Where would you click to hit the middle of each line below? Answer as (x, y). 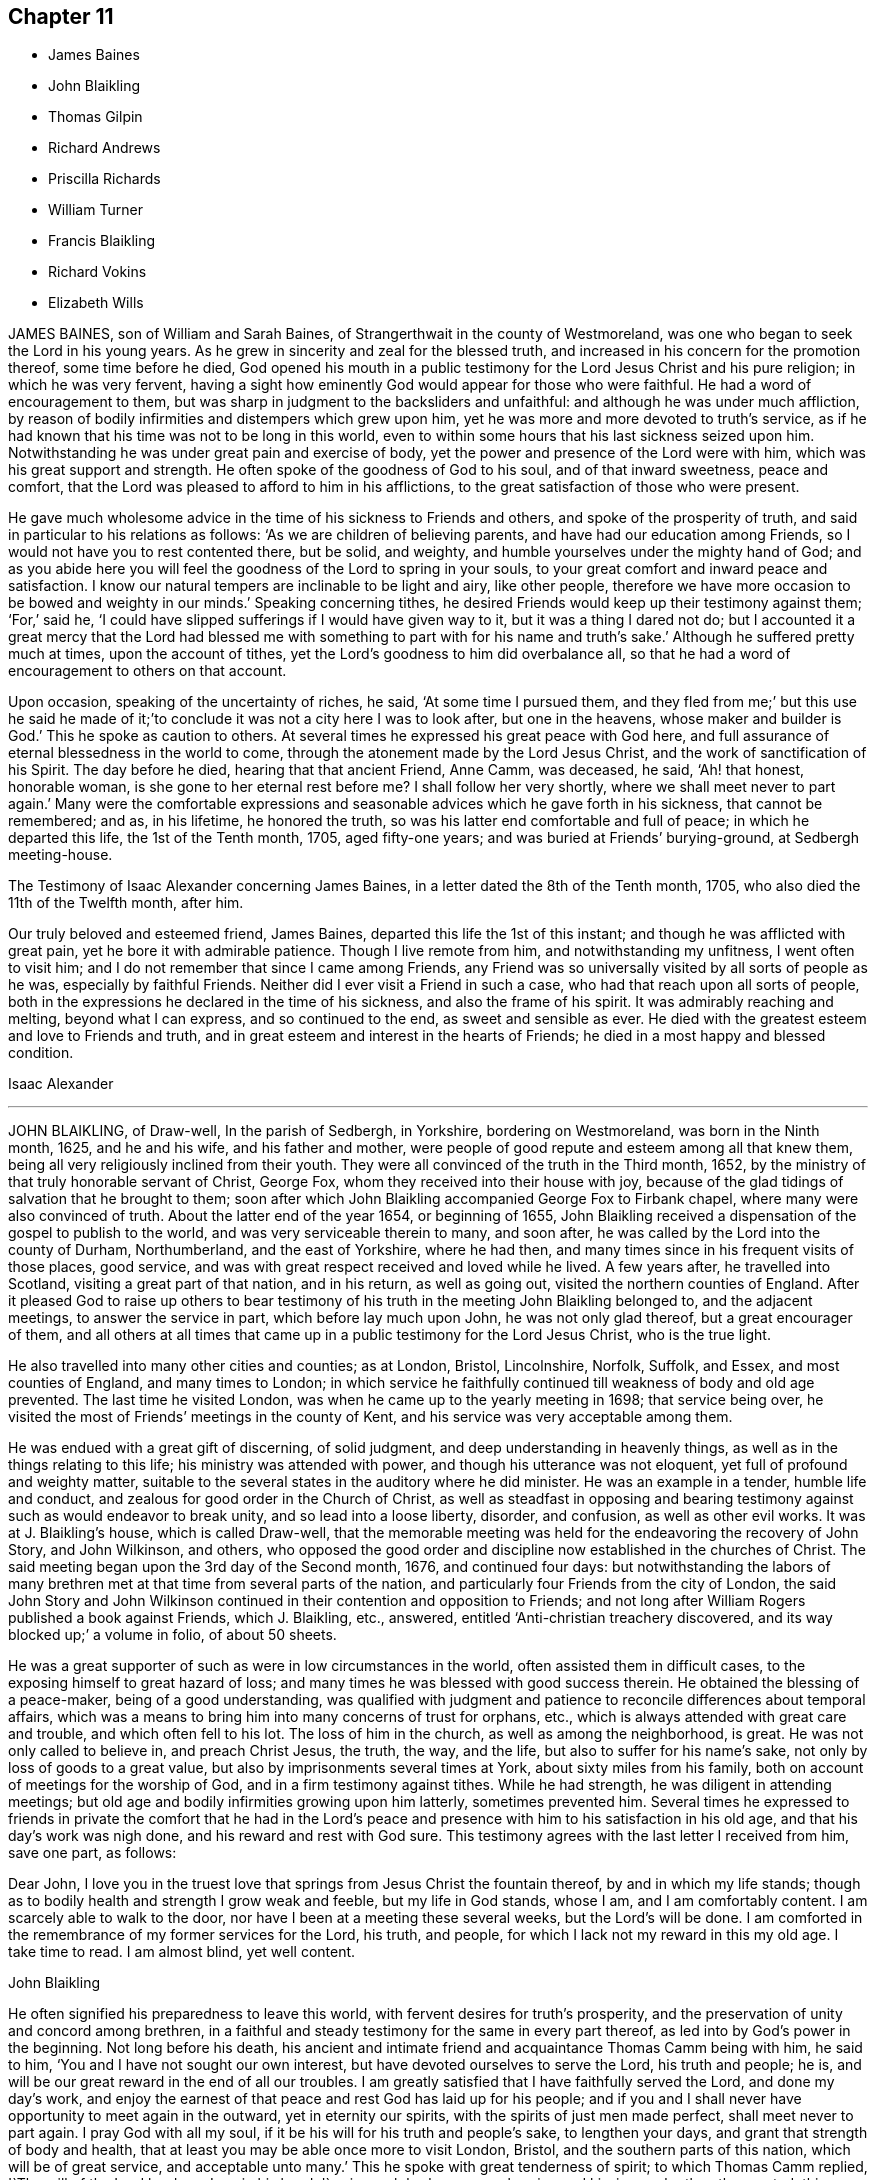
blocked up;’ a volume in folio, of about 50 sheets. (172, 1635)
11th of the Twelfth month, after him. (126, 903)
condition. (41, 1053)
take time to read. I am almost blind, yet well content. (182, 1952)
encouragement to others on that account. (147, 671)
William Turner (95, 210)
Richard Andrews (104, 148)
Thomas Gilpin (95, 117)
